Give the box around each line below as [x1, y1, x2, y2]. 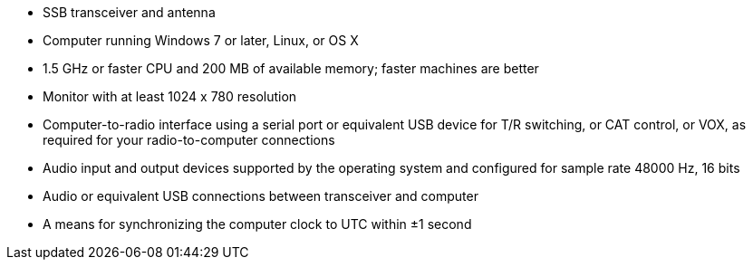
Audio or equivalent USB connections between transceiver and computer [43, 188, 478, 204]
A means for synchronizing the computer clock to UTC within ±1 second [43, 216, 472, 232]
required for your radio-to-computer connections [43, 132, 335, 148]
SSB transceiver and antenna [43, 5, 216, 20]
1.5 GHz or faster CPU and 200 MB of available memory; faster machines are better [43, 61, 539, 76]
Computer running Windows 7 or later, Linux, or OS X [43, 33, 359, 48]
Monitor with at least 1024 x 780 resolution [43, 89, 297, 104]
